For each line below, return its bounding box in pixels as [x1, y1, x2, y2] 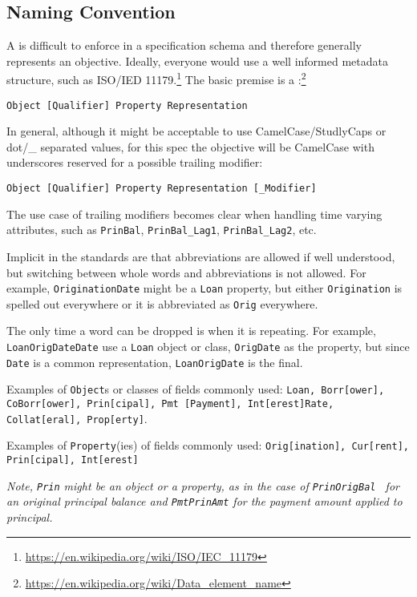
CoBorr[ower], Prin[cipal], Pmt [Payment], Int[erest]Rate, [6, 398, 334, 410]
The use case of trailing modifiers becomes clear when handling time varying [6, 205, 383, 222]
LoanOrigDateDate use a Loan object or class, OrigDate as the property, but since [6, 338, 410, 355]
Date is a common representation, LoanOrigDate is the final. [6, 353, 303, 370]
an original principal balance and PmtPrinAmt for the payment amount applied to [6, 493, 403, 510]
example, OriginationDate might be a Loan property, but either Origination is [6, 280, 403, 296]
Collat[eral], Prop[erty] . [6, 409, 148, 426]
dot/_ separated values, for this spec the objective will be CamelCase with [6, 138, 374, 155]
